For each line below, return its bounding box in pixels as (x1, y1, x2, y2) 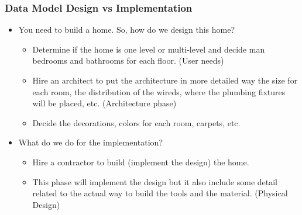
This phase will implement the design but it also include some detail (32, 175, 278, 188)
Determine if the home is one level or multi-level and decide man (32, 43, 265, 55)
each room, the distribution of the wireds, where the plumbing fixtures (32, 85, 286, 98)
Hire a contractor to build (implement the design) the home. (32, 155, 249, 168)
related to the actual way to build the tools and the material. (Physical (32, 187, 288, 199)
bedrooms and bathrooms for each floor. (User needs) (32, 54, 224, 67)
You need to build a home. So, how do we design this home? (18, 23, 235, 36)
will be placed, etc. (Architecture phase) (32, 97, 177, 109)
